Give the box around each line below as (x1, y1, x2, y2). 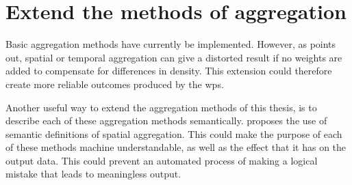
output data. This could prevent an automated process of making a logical (5, 153, 318, 167)
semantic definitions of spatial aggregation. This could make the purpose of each (5, 126, 342, 141)
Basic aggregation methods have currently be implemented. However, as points (5, 37, 336, 51)
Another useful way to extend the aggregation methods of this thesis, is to (5, 100, 317, 114)
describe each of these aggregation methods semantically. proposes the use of (5, 113, 327, 128)
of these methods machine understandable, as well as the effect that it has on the (5, 140, 347, 154)
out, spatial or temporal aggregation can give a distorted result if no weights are (5, 50, 342, 64)
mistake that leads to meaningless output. (5, 167, 181, 181)
